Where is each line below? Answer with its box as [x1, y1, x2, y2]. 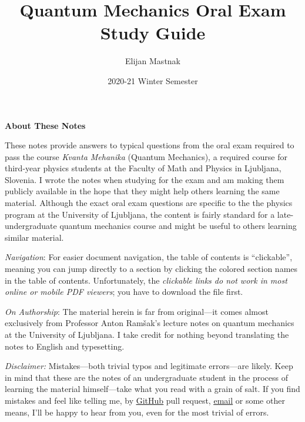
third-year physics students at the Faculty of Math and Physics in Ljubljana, [5, 162, 281, 174]
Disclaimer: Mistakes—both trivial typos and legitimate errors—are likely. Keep [5, 360, 293, 372]
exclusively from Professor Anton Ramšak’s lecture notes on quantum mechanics [5, 317, 294, 329]
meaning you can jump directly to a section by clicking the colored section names [5, 262, 298, 275]
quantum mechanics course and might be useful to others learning [59, 220, 297, 232]
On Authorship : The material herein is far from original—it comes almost [5, 305, 269, 317]
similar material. [5, 231, 64, 243]
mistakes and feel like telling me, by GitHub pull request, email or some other [5, 394, 285, 406]
